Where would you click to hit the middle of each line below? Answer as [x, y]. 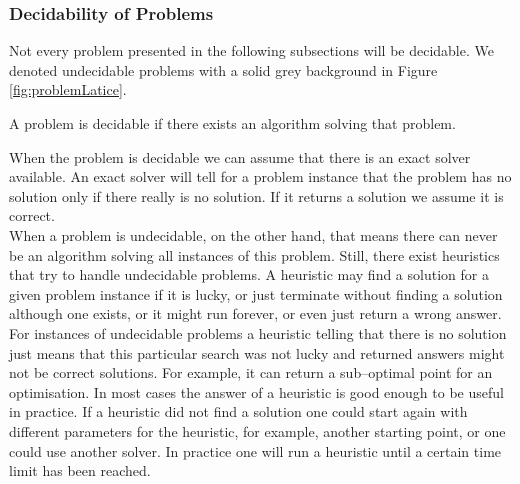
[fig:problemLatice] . [68, 89]
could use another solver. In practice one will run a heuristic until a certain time [255, 450]
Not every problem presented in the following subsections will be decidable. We [251, 50]
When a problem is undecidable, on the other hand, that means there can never [253, 234]
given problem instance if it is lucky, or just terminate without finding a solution [256, 293]
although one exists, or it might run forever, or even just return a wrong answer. [255, 313]
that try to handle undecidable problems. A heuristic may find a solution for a [249, 274]
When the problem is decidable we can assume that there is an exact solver [240, 156]
